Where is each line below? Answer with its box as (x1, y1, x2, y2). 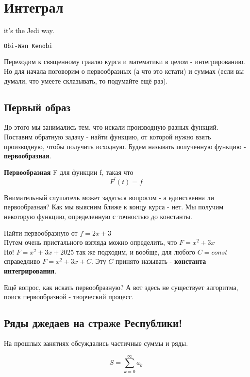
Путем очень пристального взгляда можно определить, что (4, 237, 177, 247)
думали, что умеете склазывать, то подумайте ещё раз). (4, 75, 168, 86)
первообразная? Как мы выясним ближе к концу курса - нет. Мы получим (4, 202, 224, 212)
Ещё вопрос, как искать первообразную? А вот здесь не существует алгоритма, (4, 282, 238, 292)
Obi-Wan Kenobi (4, 42, 53, 50)
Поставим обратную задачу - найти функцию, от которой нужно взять (4, 131, 211, 141)
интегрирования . (4, 265, 57, 275)
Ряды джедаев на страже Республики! (4, 315, 183, 330)
